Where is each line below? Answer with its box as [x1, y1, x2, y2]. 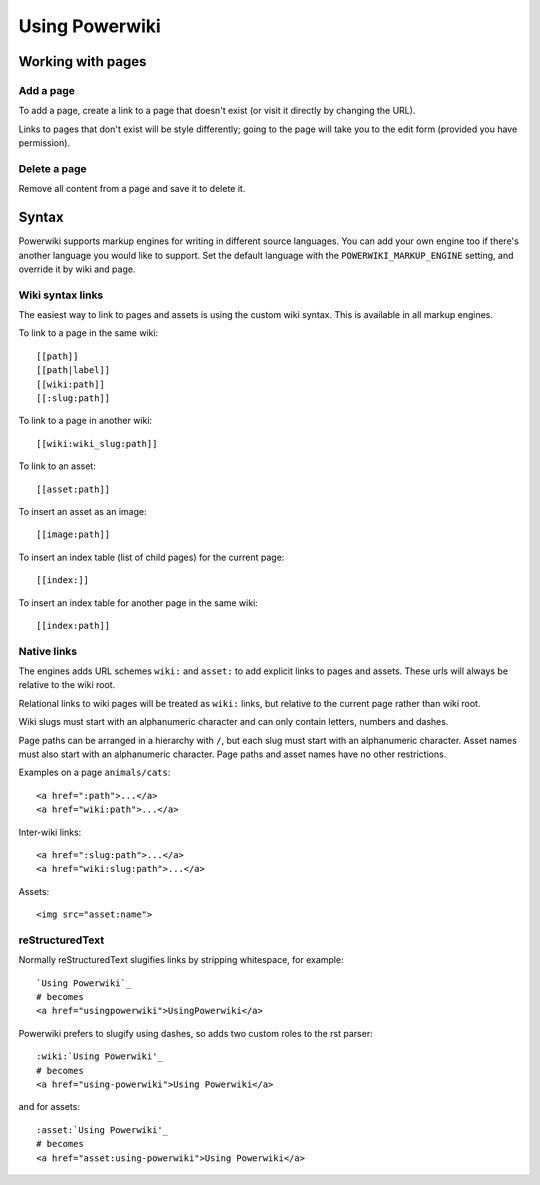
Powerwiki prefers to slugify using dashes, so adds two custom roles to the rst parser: [18, 1027, 374, 1039]
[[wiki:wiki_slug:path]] [36, 438, 158, 449]
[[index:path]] [36, 620, 111, 631]
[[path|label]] [36, 365, 111, 376]
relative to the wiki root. [18, 679, 116, 691]
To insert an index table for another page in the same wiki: [18, 596, 259, 609]
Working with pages [18, 53, 147, 70]
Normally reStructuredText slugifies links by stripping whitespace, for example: [18, 954, 344, 966]
